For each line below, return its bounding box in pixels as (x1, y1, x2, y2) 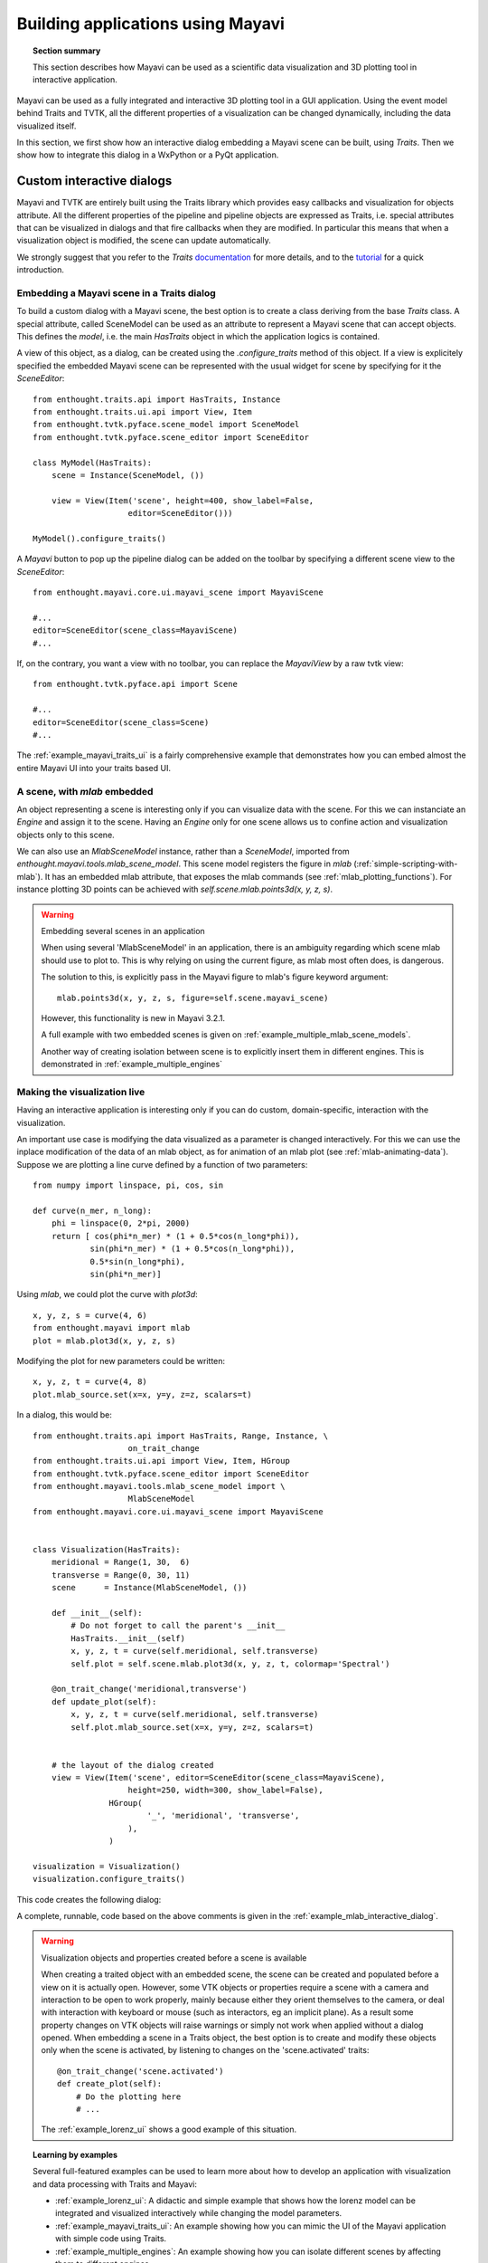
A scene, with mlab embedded (16, 785, 154, 797)
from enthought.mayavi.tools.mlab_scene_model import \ (33, 1481, 286, 1492)
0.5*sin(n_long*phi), (89, 1256, 185, 1266)
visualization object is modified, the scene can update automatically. (16, 235, 271, 246)
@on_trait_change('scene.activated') (57, 2066, 225, 2077)
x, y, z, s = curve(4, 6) (33, 1310, 148, 1321)
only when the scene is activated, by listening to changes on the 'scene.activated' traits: (41, 2045, 370, 2056)
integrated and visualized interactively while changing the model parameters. (55, 2208, 343, 2219)
